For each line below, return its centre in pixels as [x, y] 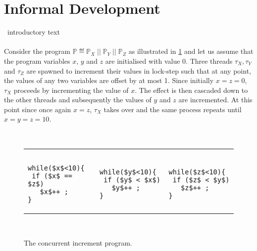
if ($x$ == [52, 176]
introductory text [33, 32]
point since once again [38, 109]
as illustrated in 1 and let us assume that [191, 51]
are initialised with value [143, 61]
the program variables [37, 61]
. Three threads [209, 61]
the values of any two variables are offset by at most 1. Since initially [109, 80]
